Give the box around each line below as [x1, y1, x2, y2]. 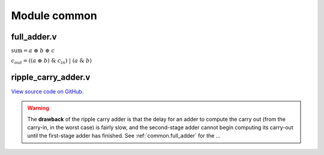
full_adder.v [11, 32, 57, 42]
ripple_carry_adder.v [11, 72, 91, 82]
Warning [27, 105, 49, 112]
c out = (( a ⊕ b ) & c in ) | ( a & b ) [11, 57, 92, 65]
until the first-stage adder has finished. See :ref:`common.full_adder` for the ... [27, 132, 221, 139]
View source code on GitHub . [11, 87, 84, 95]
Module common [11, 9, 97, 22]
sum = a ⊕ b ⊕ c [11, 47, 55, 54]
